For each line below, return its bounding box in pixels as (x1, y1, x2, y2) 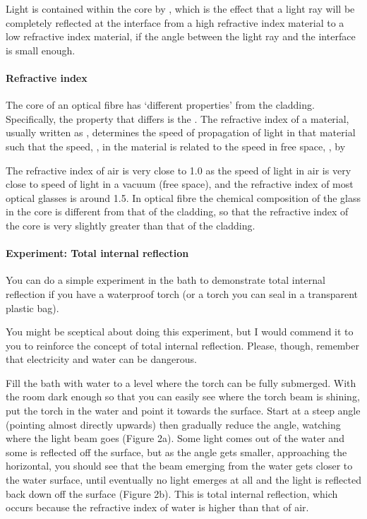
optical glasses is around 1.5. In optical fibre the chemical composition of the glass (6, 190, 361, 205)
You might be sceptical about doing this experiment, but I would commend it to (6, 324, 354, 339)
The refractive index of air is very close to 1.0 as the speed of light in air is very (6, 162, 351, 177)
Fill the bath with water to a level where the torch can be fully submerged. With (6, 375, 356, 390)
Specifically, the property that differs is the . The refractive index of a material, (6, 111, 349, 126)
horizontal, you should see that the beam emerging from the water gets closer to (6, 458, 353, 473)
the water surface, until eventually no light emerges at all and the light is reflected (6, 472, 361, 487)
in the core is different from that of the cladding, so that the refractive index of (6, 204, 349, 219)
